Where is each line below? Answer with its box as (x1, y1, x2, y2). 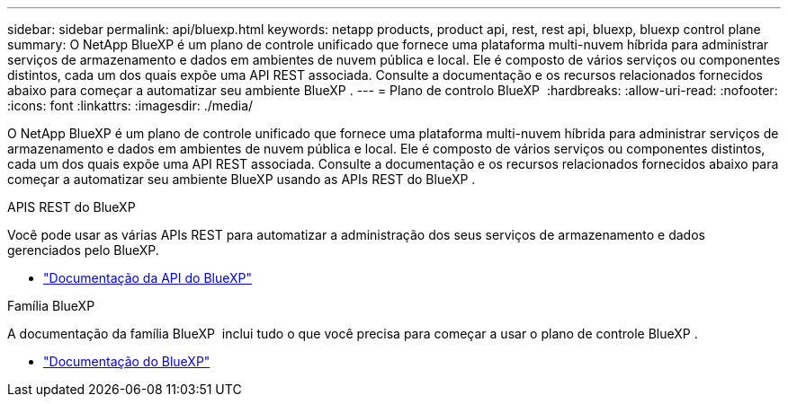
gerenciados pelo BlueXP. (7, 242, 159, 258)
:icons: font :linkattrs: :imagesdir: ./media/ (7, 98, 254, 113)
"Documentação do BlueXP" (43, 354, 210, 369)
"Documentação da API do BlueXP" (43, 270, 253, 285)
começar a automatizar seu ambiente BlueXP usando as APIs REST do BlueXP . (7, 171, 476, 187)
